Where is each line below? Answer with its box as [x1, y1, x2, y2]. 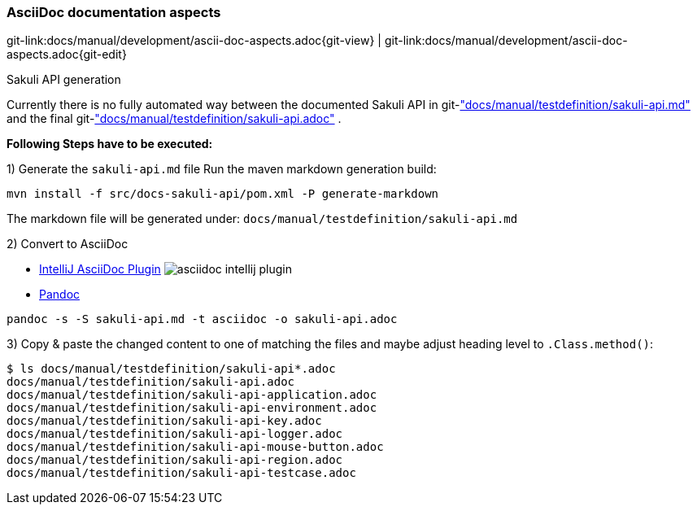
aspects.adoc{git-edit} [7, 47, 127, 62]
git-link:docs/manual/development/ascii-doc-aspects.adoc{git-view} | [7, 33, 382, 48]
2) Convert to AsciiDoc [7, 237, 129, 251]
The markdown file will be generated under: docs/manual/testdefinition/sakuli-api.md [7, 212, 518, 226]
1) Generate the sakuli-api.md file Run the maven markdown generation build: [7, 162, 437, 177]
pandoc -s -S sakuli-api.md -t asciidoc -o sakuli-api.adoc [7, 312, 398, 326]
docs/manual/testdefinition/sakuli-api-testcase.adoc [7, 466, 356, 480]
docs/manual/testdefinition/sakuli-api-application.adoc [7, 388, 377, 402]
